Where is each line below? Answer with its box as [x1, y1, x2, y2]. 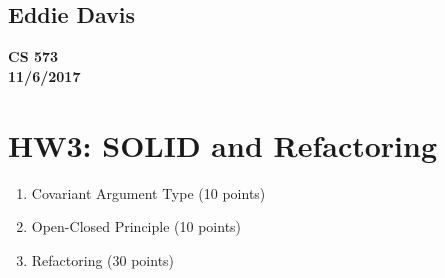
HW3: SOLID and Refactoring [8, 124, 438, 165]
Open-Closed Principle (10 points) [31, 216, 242, 237]
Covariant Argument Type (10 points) [31, 182, 266, 203]
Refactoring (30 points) [31, 249, 175, 270]
